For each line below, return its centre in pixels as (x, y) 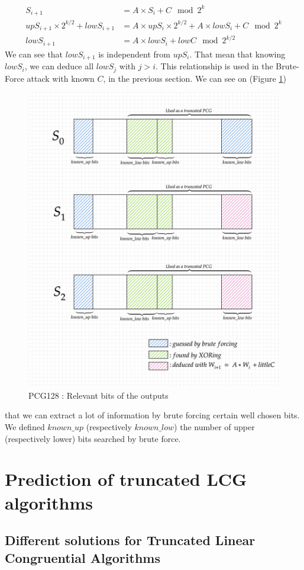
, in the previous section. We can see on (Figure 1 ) (195, 78)
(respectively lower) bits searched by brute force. (93, 438)
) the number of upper (214, 427)
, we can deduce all (59, 66)
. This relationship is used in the (214, 66)
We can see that (34, 54)
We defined (25, 427)
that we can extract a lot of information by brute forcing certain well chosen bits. (152, 415)
